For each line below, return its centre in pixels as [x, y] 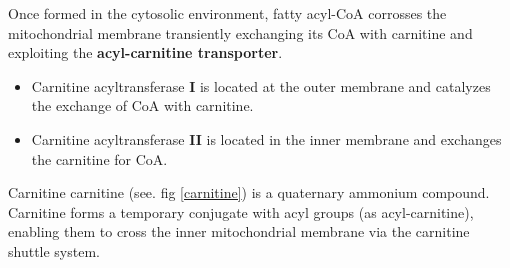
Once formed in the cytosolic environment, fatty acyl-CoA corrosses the [227, 13]
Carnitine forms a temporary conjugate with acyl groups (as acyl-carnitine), [241, 211]
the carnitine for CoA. [99, 158]
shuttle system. [54, 250]
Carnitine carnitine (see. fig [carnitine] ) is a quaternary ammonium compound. [249, 192]
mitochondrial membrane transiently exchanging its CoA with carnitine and [240, 32]
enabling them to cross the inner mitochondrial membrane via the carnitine [239, 231]
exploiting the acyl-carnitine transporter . [145, 52]
